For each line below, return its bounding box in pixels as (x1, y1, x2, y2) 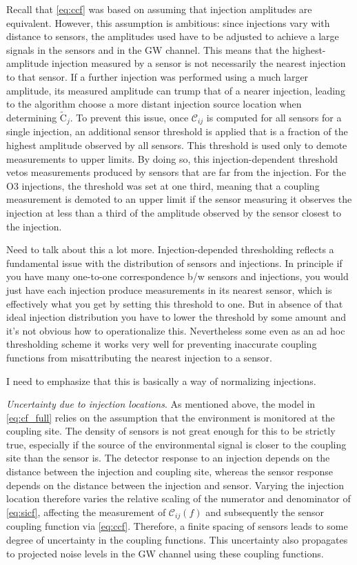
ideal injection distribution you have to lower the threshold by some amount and (6, 310, 347, 324)
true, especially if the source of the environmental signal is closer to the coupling (6, 437, 347, 451)
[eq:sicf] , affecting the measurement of (6, 504, 166, 519)
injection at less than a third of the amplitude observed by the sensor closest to (6, 205, 341, 219)
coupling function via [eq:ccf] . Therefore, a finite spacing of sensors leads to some (6, 519, 348, 533)
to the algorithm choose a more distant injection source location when (6, 97, 302, 111)
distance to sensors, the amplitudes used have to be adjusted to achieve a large (6, 29, 339, 43)
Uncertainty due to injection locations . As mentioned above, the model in (6, 397, 316, 411)
